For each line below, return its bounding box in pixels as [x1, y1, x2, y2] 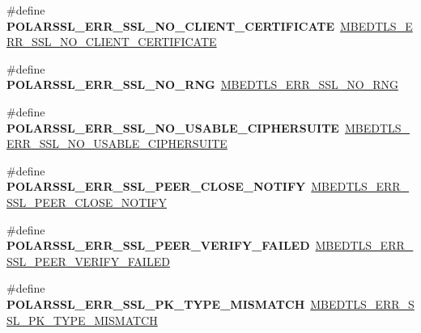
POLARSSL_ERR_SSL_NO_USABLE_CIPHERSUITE [6, 119, 339, 136]
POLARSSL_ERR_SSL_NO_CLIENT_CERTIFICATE [6, 17, 335, 34]
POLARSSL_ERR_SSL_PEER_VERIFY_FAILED [6, 237, 310, 254]
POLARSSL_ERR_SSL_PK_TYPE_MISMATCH [6, 295, 305, 312]
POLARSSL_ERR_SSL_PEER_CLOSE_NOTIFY [6, 178, 306, 195]
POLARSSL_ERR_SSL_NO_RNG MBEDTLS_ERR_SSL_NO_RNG [6, 76, 398, 93]
